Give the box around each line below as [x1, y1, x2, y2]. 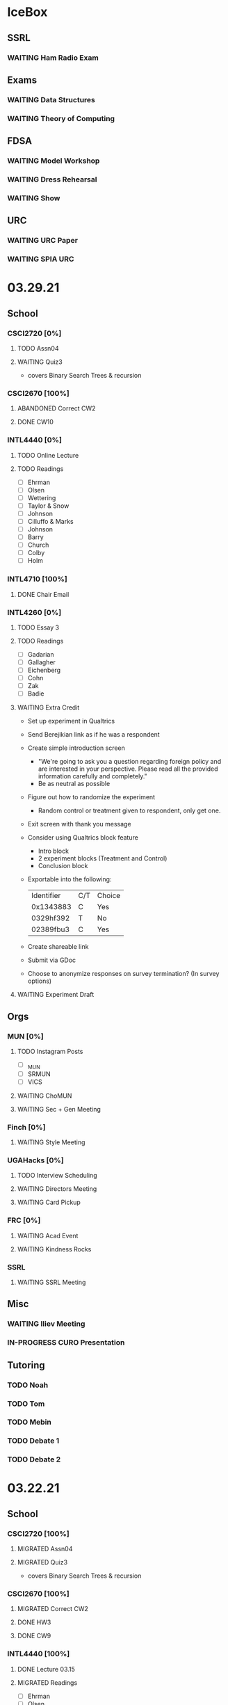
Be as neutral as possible [38, 780, 111, 788]
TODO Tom [7, 1399, 45, 1409]
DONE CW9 [17, 1632, 51, 1640]
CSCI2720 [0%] [7, 328, 62, 338]
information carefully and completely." [38, 772, 147, 781]
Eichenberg [27, 666, 61, 674]
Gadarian [27, 650, 54, 658]
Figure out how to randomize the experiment [27, 793, 155, 801]
